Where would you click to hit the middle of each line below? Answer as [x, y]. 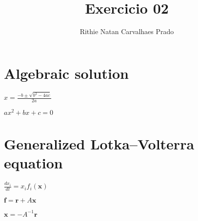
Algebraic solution [66, 73]
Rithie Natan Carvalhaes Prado [127, 31]
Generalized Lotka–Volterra [99, 144]
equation [33, 163]
